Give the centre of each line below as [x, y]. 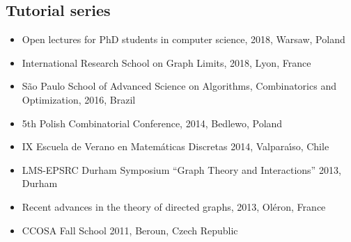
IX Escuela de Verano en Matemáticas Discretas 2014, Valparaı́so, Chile [175, 146]
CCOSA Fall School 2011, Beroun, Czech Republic [130, 230]
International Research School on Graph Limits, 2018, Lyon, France [166, 62]
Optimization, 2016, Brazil [79, 99]
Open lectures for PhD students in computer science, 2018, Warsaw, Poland [184, 39]
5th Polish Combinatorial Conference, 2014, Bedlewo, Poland [152, 123]
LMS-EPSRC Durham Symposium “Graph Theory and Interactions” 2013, [181, 169]
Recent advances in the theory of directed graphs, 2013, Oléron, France [174, 206]
